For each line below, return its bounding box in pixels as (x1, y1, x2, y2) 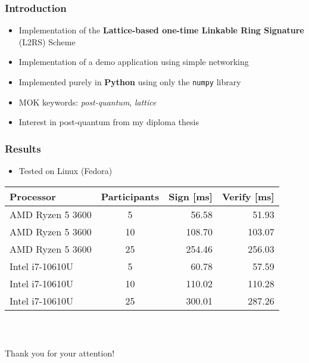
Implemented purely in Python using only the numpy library (18, 76, 241, 88)
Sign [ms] (168, 189, 213, 203)
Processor (10, 189, 56, 203)
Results (5, 141, 41, 156)
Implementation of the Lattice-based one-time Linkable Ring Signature (18, 24, 304, 36)
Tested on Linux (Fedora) (18, 165, 113, 177)
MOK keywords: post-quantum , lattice (18, 95, 157, 108)
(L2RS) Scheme (18, 35, 76, 48)
